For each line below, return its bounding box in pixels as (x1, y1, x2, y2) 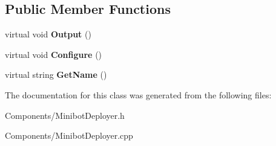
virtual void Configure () (5, 48, 102, 60)
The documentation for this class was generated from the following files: (5, 88, 272, 101)
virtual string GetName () (5, 68, 107, 81)
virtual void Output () (5, 28, 91, 40)
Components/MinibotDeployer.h (5, 109, 125, 121)
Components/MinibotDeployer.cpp (5, 129, 133, 142)
